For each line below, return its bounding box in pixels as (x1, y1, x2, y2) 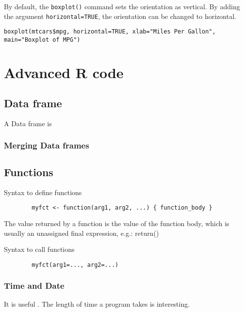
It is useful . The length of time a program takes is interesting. (4, 298, 190, 309)
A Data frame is (4, 118, 52, 129)
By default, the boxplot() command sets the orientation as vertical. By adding (4, 1, 240, 11)
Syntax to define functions (4, 187, 82, 197)
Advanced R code (4, 62, 124, 82)
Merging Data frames (4, 139, 89, 151)
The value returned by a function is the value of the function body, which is (4, 218, 229, 229)
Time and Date (4, 279, 65, 292)
